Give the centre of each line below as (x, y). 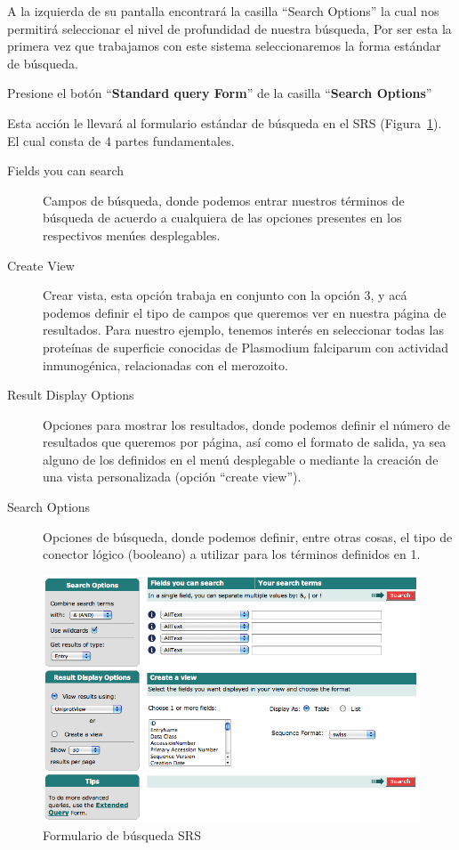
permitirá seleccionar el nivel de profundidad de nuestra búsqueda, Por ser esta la (229, 28)
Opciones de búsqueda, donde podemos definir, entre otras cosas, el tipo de (248, 536)
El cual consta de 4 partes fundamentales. (121, 140)
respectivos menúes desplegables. (132, 235)
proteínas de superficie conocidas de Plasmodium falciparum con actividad (246, 347)
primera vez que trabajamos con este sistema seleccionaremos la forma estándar (224, 46)
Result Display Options (71, 395)
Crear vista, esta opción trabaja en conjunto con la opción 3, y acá (225, 295)
